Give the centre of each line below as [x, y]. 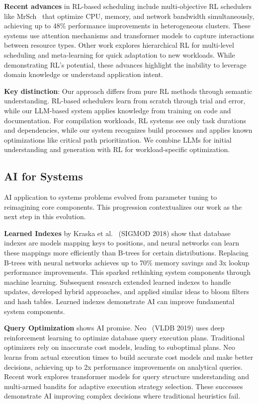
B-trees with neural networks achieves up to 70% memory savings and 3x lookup [127, 262]
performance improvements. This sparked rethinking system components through [128, 272]
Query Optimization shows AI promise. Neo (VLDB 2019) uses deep [114, 328]
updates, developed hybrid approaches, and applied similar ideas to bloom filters [127, 291]
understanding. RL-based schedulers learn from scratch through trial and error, [125, 101]
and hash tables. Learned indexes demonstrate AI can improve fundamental [119, 301]
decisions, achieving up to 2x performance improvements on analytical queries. [123, 366]
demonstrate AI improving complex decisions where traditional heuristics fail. [122, 396]
